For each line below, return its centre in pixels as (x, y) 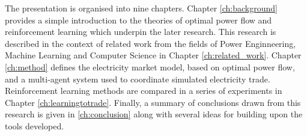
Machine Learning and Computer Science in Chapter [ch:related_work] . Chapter (153, 55)
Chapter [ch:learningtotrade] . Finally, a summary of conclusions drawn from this (153, 102)
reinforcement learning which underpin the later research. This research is (141, 32)
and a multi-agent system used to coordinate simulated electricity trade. (138, 79)
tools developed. (35, 125)
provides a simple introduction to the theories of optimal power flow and (138, 20)
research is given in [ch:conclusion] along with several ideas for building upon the (154, 114)
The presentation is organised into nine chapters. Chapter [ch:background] (141, 8)
